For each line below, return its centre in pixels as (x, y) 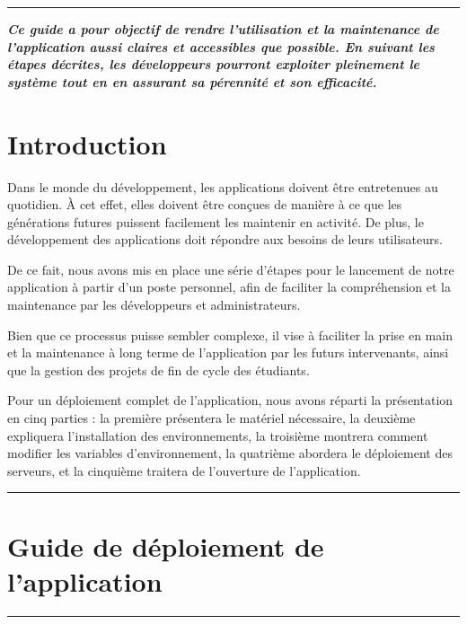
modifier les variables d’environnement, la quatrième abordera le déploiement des (230, 453)
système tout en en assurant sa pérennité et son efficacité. (192, 81)
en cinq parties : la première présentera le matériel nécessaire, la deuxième (211, 418)
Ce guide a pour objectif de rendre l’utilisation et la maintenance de (223, 29)
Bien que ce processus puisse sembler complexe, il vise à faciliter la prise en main (230, 334)
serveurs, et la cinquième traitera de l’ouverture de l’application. (184, 470)
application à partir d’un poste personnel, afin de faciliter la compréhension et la (229, 287)
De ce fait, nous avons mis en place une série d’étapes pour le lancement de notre (231, 269)
